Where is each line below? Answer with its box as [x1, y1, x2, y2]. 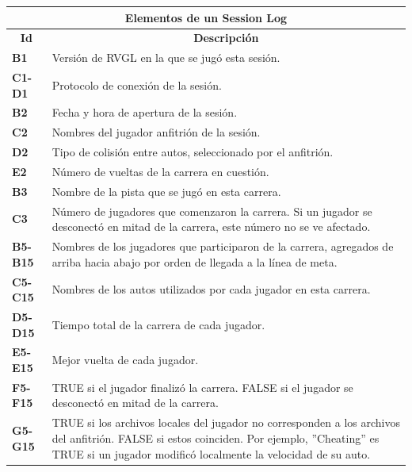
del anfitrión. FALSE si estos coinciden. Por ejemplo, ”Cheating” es [51, 429, 380, 446]
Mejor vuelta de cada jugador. [51, 351, 199, 368]
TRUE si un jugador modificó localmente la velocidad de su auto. [51, 445, 371, 462]
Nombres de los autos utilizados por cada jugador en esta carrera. [51, 281, 371, 297]
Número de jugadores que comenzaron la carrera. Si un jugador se [51, 202, 372, 219]
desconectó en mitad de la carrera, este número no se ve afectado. [51, 218, 371, 235]
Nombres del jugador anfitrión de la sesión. [51, 124, 261, 140]
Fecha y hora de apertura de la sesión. [51, 104, 238, 121]
